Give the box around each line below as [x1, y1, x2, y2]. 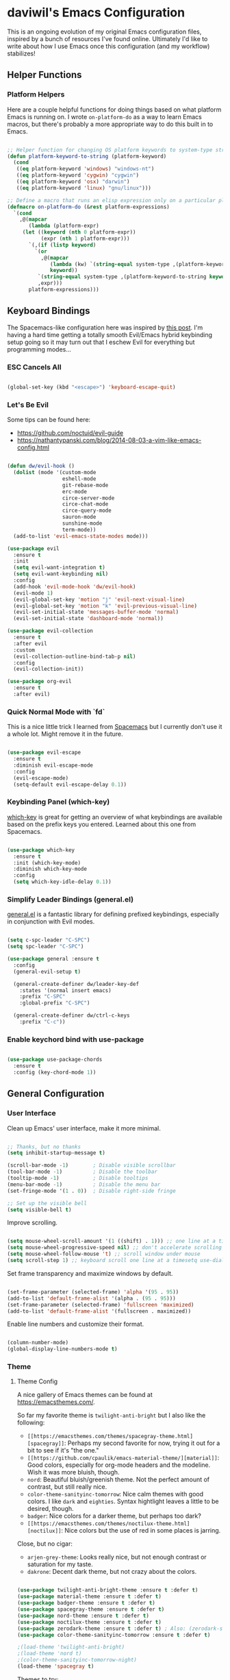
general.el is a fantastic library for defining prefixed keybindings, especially [7, 910, 219, 919]
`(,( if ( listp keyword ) [28, 241, 97, 248]
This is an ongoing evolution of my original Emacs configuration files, [7, 27, 202, 36]
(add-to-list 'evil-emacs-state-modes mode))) [13, 532, 149, 539]
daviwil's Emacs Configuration [7, 5, 186, 21]
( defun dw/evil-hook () [7, 462, 75, 470]
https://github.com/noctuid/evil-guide [16, 429, 124, 437]
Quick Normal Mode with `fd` [7, 707, 105, 717]
